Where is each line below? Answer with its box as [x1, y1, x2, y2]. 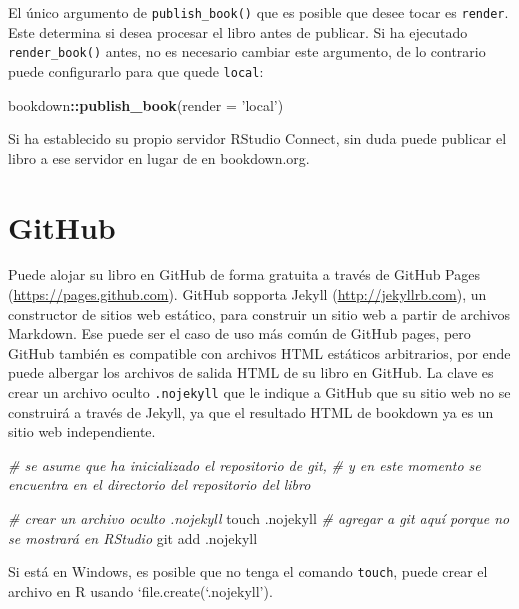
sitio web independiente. [8, 421, 156, 442]
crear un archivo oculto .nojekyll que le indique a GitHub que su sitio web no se [8, 382, 511, 403]
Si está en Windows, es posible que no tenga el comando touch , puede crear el [8, 561, 488, 582]
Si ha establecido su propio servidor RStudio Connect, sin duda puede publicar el [8, 128, 507, 149]
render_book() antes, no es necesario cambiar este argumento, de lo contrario [8, 41, 486, 62]
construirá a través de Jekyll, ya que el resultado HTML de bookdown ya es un [8, 401, 494, 422]
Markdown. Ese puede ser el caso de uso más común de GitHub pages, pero [8, 323, 471, 344]
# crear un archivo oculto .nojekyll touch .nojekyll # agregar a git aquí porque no [8, 508, 510, 529]
